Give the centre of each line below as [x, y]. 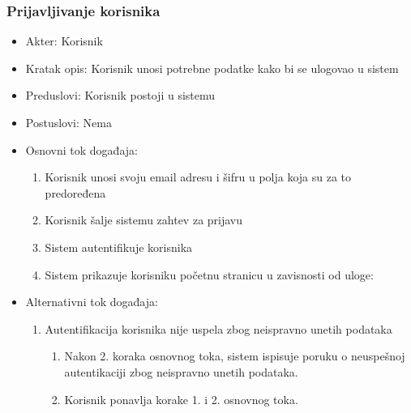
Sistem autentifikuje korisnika [119, 247]
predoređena [75, 192]
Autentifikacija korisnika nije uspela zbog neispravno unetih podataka [218, 328]
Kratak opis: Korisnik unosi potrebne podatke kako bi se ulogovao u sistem [212, 68]
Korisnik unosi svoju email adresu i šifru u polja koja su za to [198, 177]
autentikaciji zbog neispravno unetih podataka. [181, 371]
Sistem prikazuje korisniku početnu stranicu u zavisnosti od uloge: [209, 274]
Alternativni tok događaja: [92, 302]
